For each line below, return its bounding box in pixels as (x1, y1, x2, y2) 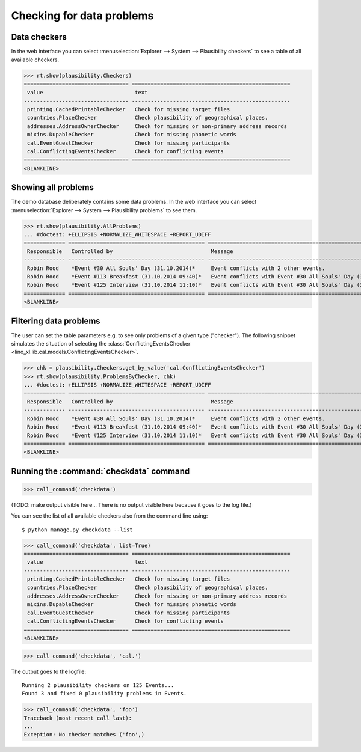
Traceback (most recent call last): (23, 714, 132, 721)
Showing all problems (11, 182, 94, 192)
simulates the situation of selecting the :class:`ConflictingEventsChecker (11, 340, 191, 347)
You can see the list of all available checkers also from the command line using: (11, 512, 208, 519)
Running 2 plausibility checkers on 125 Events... (22, 682, 174, 688)
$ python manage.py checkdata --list (22, 526, 134, 533)
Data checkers (11, 32, 67, 42)
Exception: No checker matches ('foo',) (23, 731, 144, 738)
